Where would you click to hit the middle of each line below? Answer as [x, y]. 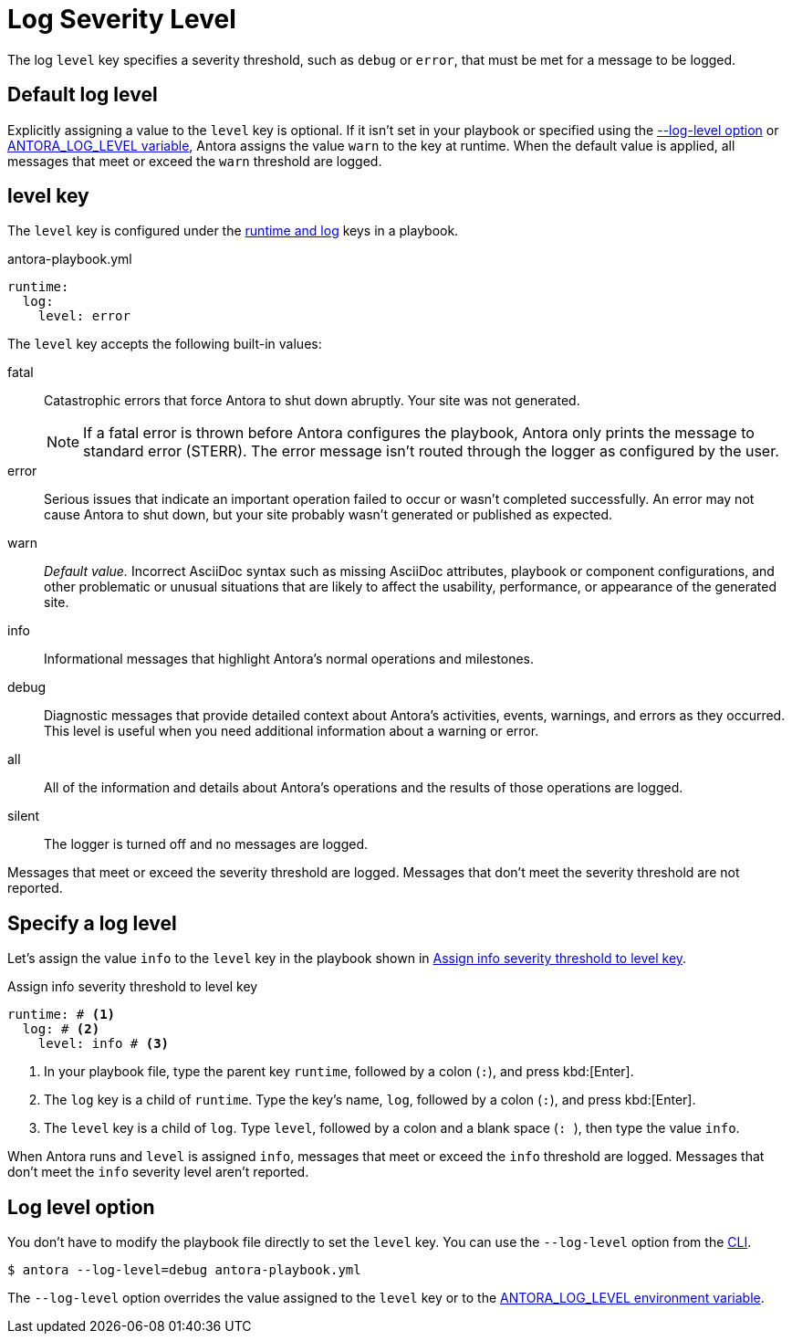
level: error [84, 316]
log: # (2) [61, 1029]
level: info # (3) [104, 1044]
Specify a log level [92, 923]
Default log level [83, 95]
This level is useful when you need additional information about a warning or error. [292, 731]
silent [24, 816]
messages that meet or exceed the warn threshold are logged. [195, 161]
